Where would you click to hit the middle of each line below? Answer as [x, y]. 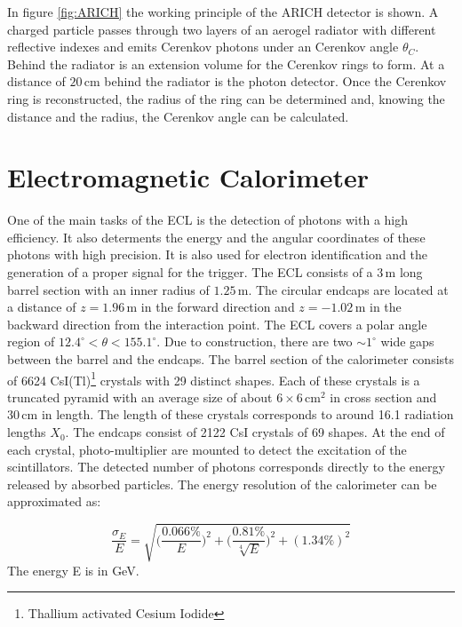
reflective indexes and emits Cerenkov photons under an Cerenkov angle [203, 47]
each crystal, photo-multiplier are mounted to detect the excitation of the [207, 449]
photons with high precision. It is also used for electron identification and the [218, 254]
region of [31, 341]
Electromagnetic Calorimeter [188, 177]
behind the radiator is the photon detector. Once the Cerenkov [275, 81]
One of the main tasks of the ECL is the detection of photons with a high [208, 220]
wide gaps [407, 341]
